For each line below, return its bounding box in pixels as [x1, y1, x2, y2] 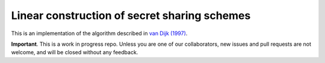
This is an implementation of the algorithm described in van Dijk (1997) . [11, 30, 188, 37]
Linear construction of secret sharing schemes [11, 9, 251, 22]
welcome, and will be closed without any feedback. [11, 49, 138, 56]
